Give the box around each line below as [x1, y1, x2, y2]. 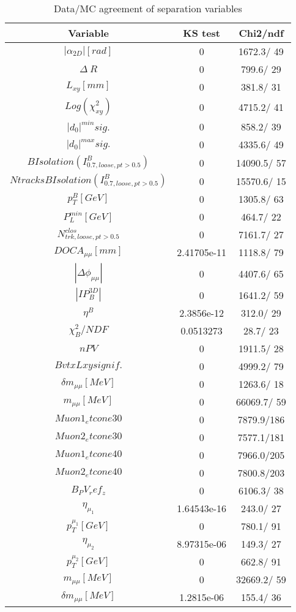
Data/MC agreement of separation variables [54, 1, 242, 15]
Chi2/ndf [239, 26, 284, 40]
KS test [183, 26, 221, 40]
